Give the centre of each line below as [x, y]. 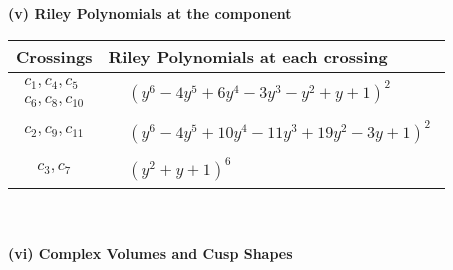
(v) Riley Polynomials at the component [150, 13]
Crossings [54, 56]
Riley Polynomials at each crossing [248, 56]
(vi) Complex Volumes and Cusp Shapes [150, 253]
